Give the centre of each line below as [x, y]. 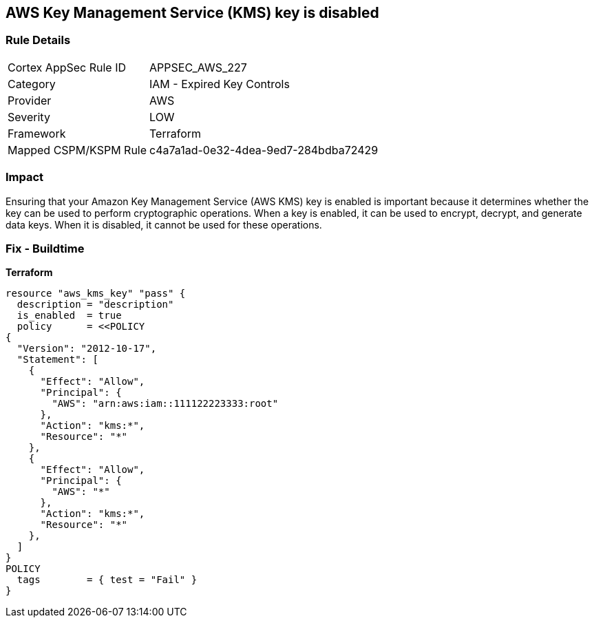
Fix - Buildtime [45, 248]
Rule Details [38, 40]
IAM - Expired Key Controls [220, 84]
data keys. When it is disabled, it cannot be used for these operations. [164, 224]
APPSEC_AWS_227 [198, 67]
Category [32, 84]
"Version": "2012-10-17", [87, 349]
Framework [37, 133]
